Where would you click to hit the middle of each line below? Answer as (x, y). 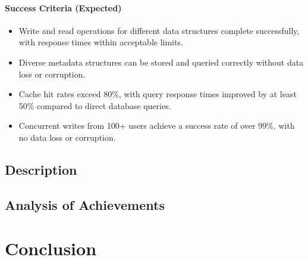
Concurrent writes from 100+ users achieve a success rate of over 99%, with (157, 126)
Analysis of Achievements (85, 204)
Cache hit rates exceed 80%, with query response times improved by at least (158, 94)
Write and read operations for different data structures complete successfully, (159, 30)
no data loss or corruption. (67, 137)
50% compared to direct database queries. (95, 105)
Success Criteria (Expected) (63, 7)
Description (41, 169)
